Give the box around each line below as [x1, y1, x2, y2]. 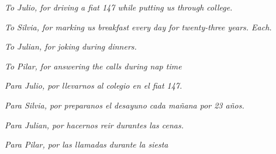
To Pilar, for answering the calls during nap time [5, 60, 182, 72]
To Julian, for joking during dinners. [5, 40, 137, 52]
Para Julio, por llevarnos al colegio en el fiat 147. [5, 79, 182, 92]
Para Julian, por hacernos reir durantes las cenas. [5, 118, 184, 131]
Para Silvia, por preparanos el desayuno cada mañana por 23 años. [5, 99, 244, 111]
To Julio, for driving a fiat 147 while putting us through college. [5, 1, 233, 13]
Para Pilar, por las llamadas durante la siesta [5, 138, 168, 150]
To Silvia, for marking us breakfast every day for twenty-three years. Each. [5, 20, 272, 33]
